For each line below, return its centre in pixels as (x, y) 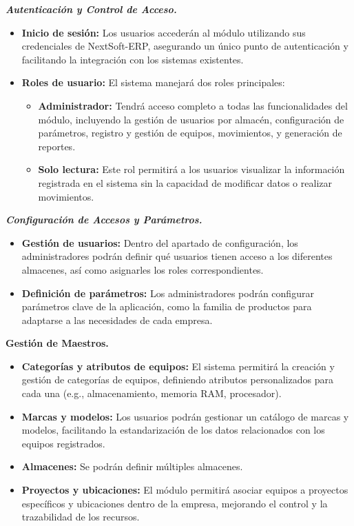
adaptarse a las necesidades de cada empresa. (117, 320)
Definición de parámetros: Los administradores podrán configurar (168, 293)
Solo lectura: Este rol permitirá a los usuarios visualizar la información (191, 169)
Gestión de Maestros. (57, 343)
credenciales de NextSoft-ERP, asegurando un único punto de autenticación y (185, 46)
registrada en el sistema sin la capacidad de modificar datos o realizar (185, 182)
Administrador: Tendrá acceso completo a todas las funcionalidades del (193, 105)
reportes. (57, 146)
